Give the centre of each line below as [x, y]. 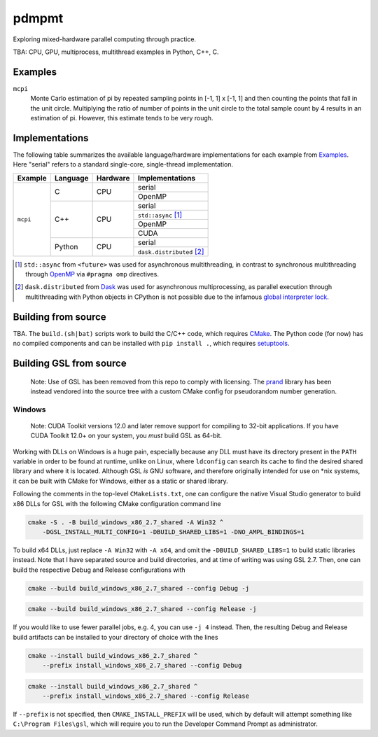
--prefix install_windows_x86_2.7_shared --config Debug [142, 666]
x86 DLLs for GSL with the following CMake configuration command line [117, 503]
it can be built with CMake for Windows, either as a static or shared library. [121, 481]
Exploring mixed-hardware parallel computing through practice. [104, 39]
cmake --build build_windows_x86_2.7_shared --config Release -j [142, 609]
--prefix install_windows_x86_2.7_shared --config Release [146, 696]
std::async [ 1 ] [160, 215]
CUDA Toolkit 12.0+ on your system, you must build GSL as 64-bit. [126, 436]
